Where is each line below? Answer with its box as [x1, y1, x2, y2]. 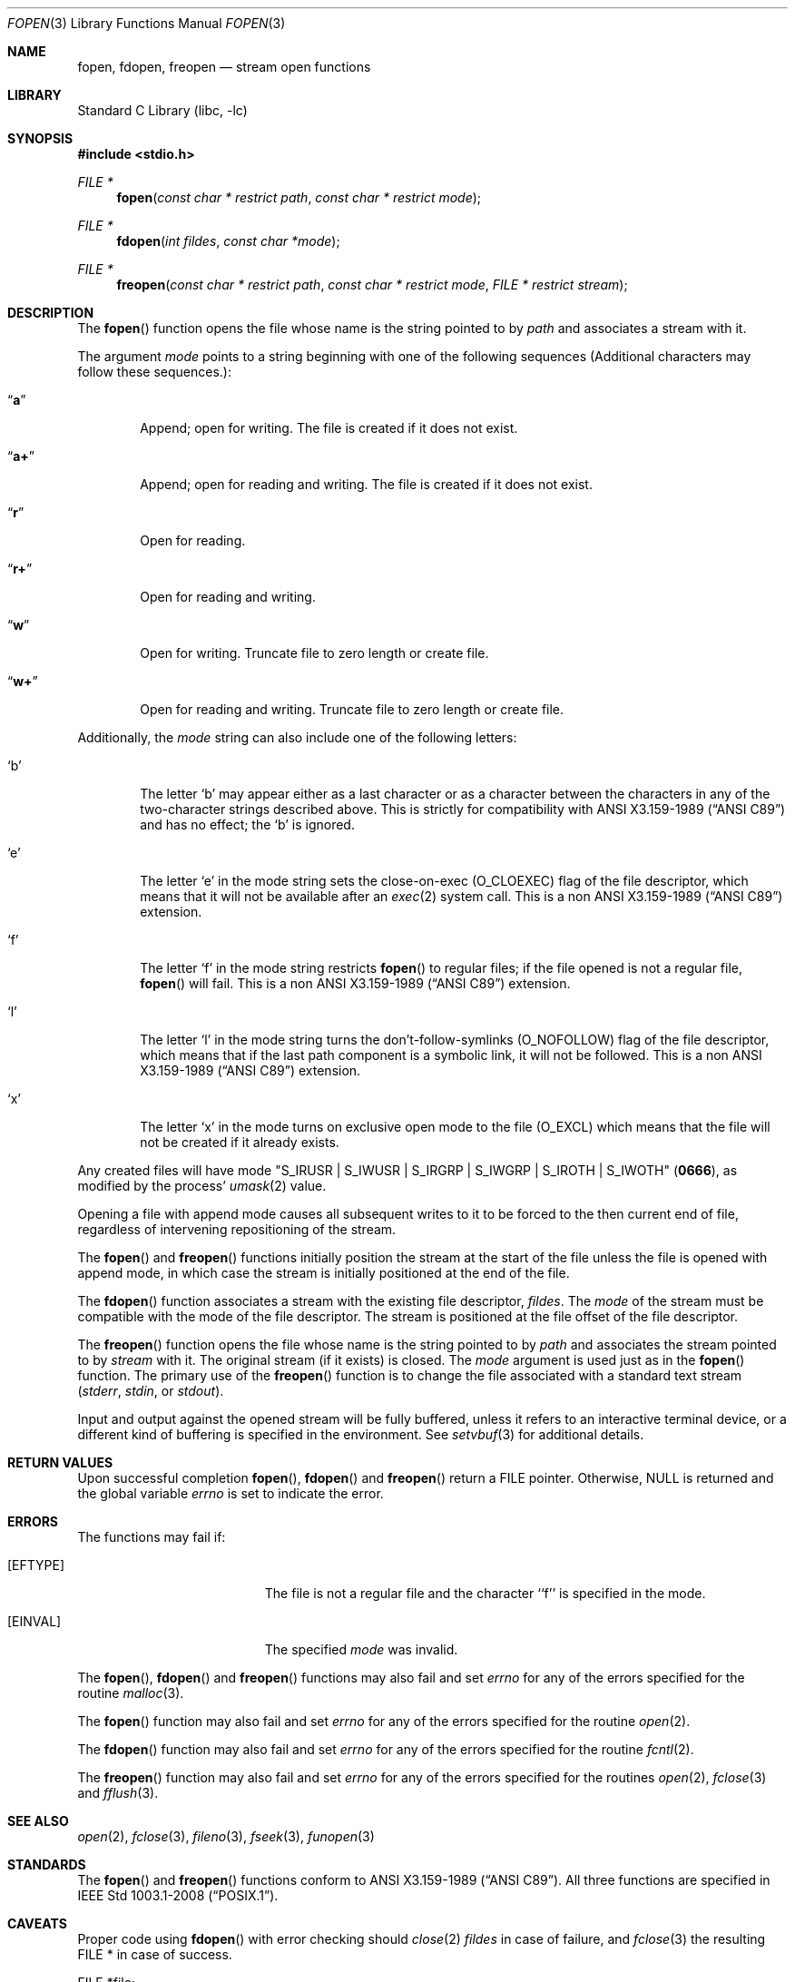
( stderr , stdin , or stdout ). [77, 1383, 224, 1398]
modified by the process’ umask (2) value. [77, 1178, 327, 1193]
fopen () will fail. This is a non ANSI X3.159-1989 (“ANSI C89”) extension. [140, 976, 571, 991]
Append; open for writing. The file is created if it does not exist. [140, 420, 518, 436]
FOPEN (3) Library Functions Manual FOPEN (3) [7, 15, 286, 31]
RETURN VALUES [7, 1455, 113, 1470]
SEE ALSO [7, 1813, 69, 1829]
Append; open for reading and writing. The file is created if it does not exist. [140, 476, 593, 492]
